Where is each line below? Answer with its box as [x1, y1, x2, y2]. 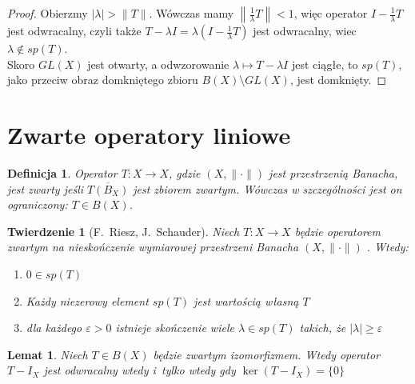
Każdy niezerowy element [26, 292, 149, 309]
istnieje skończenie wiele [115, 319, 234, 336]
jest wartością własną [194, 292, 299, 309]
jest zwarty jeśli [7, 180, 84, 197]
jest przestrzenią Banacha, [269, 165, 398, 182]
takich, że [299, 319, 346, 336]
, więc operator [293, 5, 368, 21]
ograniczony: [7, 196, 68, 213]
